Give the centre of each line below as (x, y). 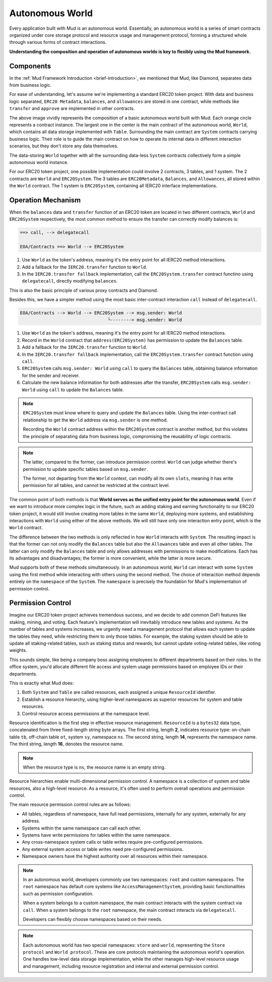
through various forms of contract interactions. (58, 42)
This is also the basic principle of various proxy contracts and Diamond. (84, 290)
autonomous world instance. (39, 162)
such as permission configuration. (58, 894)
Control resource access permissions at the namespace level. (86, 714)
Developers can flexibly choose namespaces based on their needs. (93, 919)
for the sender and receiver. (51, 375)
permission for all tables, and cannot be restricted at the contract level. (96, 485)
